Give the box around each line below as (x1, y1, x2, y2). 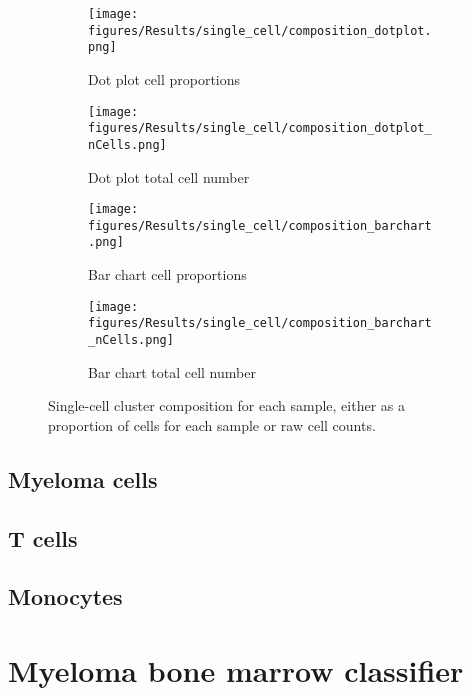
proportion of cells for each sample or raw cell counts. (48, 414, 376, 435)
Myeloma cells (8, 463, 158, 494)
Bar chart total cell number (88, 361, 256, 382)
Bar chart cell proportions (88, 264, 247, 285)
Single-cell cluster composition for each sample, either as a (48, 395, 405, 416)
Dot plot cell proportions (88, 68, 241, 89)
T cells (8, 522, 78, 553)
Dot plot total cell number (88, 166, 250, 187)
